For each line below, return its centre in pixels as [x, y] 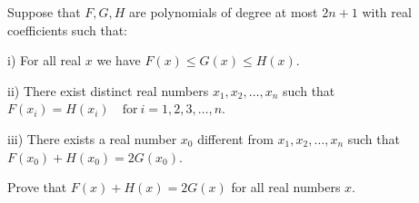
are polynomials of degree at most [224, 12]
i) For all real [45, 60]
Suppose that [44, 12]
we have [119, 60]
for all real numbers [286, 187]
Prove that [37, 187]
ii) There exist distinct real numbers [108, 90]
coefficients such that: [67, 29]
